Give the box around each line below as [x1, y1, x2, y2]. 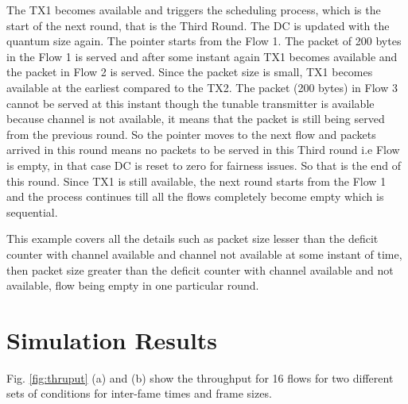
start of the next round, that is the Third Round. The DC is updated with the [6, 17, 390, 33]
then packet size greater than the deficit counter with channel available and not [6, 261, 394, 278]
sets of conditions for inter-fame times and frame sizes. [6, 385, 272, 402]
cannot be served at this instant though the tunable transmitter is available [6, 94, 375, 111]
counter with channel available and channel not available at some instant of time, [6, 245, 402, 262]
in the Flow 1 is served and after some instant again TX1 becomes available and [6, 48, 398, 64]
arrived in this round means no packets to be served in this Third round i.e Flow [6, 141, 400, 158]
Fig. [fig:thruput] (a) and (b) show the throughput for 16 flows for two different [6, 369, 394, 386]
